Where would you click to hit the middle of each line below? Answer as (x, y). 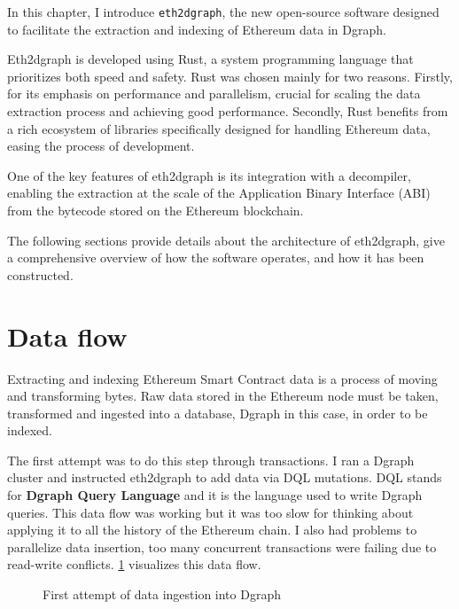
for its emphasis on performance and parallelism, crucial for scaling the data (214, 94)
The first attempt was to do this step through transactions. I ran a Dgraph (211, 460)
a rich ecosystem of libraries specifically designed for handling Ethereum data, (219, 128)
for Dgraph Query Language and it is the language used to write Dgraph (215, 495)
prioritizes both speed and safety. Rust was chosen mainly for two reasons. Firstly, (230, 76)
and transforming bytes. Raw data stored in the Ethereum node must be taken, (223, 396)
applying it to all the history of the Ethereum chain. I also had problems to (212, 530)
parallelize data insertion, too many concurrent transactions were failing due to (222, 547)
